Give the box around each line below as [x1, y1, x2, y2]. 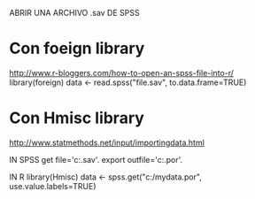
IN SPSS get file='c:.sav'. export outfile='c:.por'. [9, 154, 183, 165]
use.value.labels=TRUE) [9, 180, 97, 191]
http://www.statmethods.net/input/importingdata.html [9, 137, 205, 148]
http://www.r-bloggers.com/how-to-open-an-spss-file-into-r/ [9, 67, 235, 78]
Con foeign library [9, 39, 145, 58]
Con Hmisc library [9, 108, 144, 128]
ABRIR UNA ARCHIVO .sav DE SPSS [9, 8, 140, 18]
